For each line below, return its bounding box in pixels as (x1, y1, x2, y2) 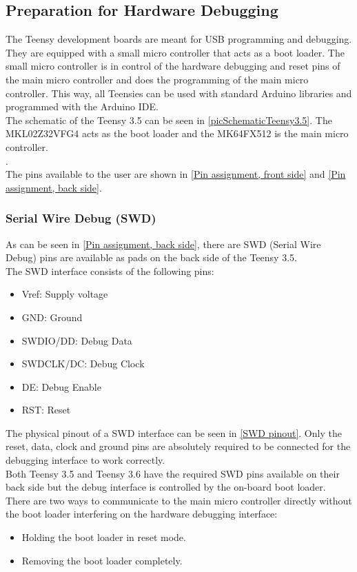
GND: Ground (21, 309, 83, 324)
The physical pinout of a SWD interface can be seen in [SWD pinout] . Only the (6, 425, 342, 440)
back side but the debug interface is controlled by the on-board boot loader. (6, 480, 326, 494)
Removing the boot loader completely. (21, 553, 183, 567)
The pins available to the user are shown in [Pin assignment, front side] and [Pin (6, 167, 346, 181)
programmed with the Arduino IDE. (6, 99, 159, 114)
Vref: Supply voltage (21, 287, 108, 301)
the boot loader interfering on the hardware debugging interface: (6, 507, 278, 521)
